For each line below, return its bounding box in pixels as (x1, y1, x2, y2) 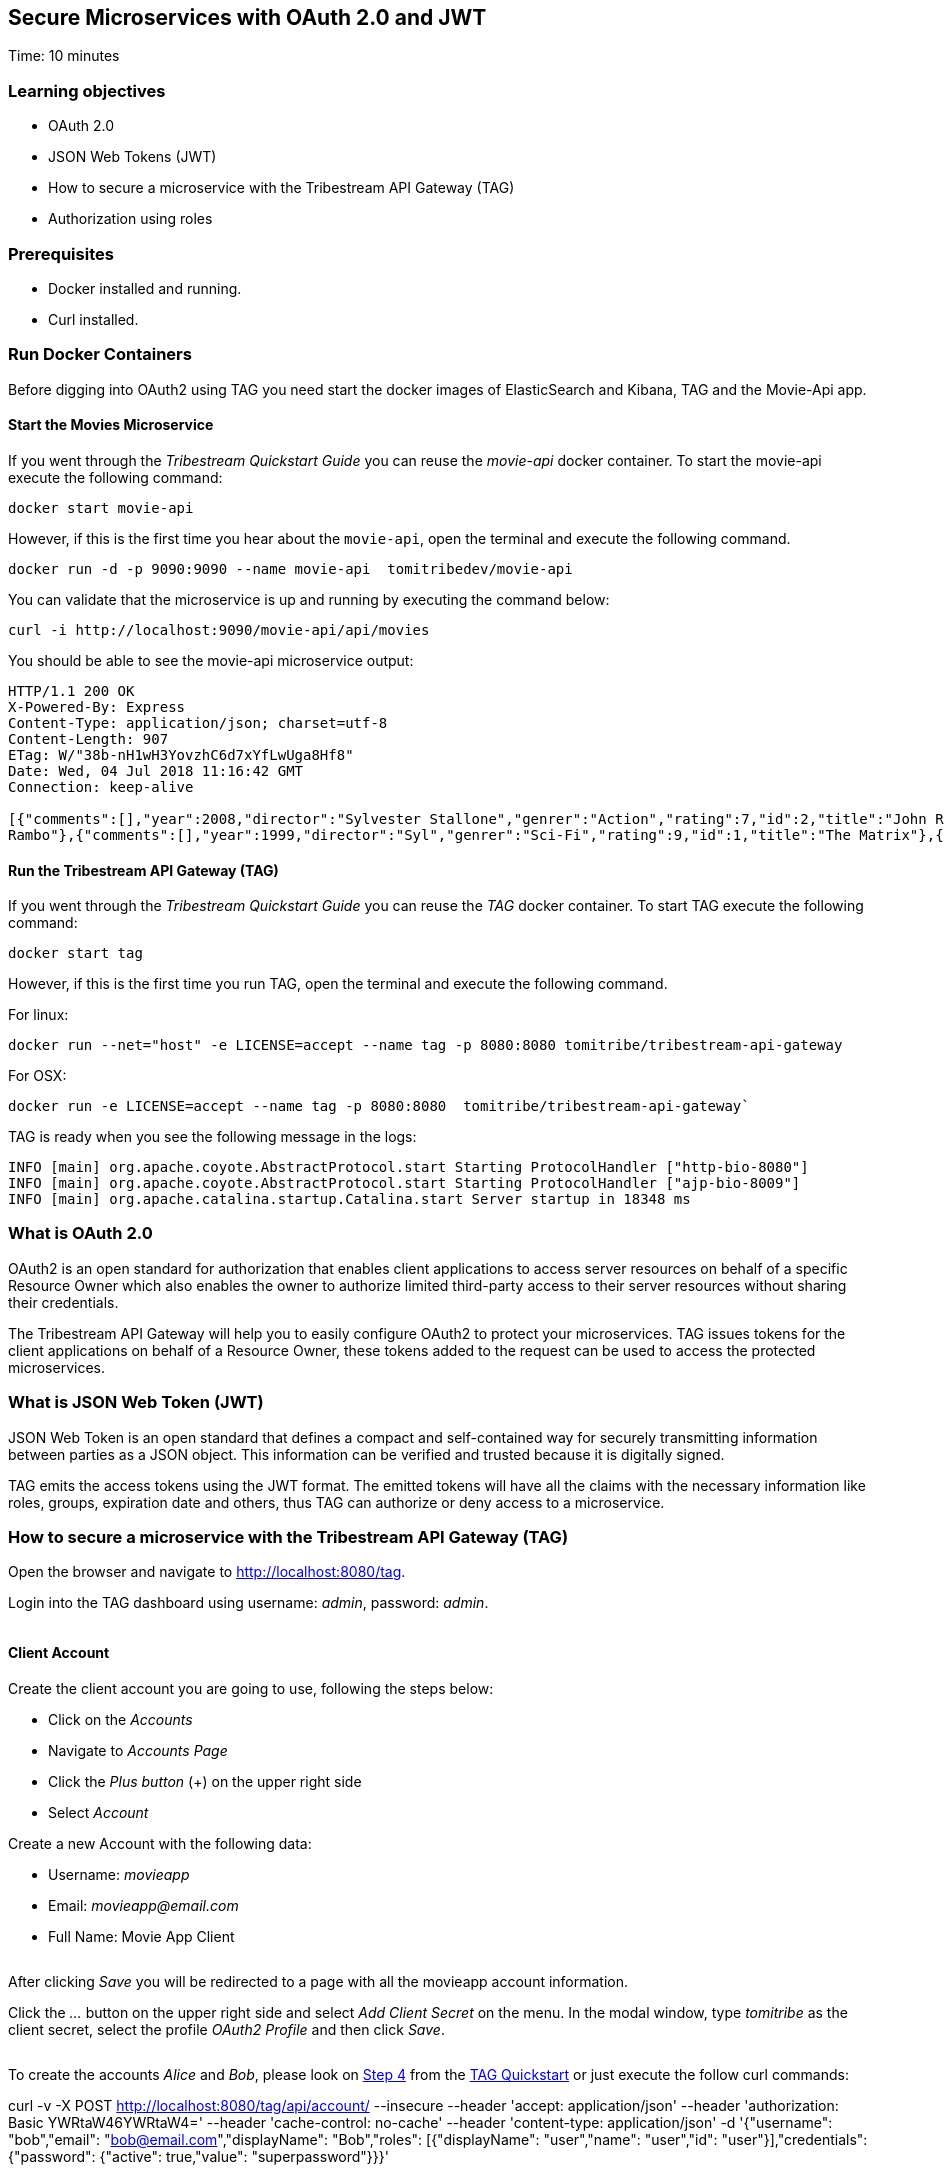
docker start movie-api (8, 499, 194, 516)
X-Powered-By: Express (8, 698, 186, 715)
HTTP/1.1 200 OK (8, 682, 135, 699)
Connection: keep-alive (8, 778, 194, 795)
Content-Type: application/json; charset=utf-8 (8, 714, 388, 731)
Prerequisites (8, 243, 114, 264)
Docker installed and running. (48, 279, 242, 297)
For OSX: (8, 1067, 67, 1085)
